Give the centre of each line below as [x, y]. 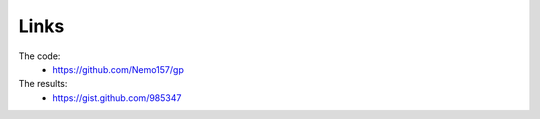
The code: [39, 56]
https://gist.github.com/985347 [117, 97]
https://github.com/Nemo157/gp [118, 69]
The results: [43, 84]
